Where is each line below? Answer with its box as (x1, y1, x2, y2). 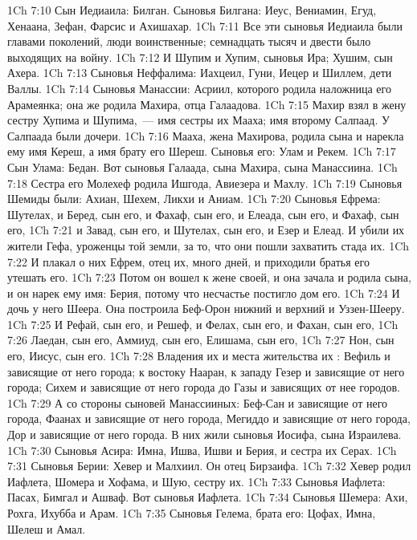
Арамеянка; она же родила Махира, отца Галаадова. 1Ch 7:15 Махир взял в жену (7, 95, 407, 112)
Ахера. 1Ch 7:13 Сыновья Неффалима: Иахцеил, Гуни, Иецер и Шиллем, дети (7, 64, 392, 81)
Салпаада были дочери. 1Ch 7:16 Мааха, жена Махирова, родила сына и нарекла (7, 127, 404, 144)
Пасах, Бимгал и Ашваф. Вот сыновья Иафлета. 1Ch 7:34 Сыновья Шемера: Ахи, (7, 489, 408, 505)
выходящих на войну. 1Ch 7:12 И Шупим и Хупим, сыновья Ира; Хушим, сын (7, 48, 393, 65)
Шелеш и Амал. (7, 520, 86, 537)
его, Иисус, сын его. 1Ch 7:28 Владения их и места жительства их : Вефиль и (7, 347, 390, 364)
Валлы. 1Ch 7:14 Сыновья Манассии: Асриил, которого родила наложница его (7, 79, 391, 96)
